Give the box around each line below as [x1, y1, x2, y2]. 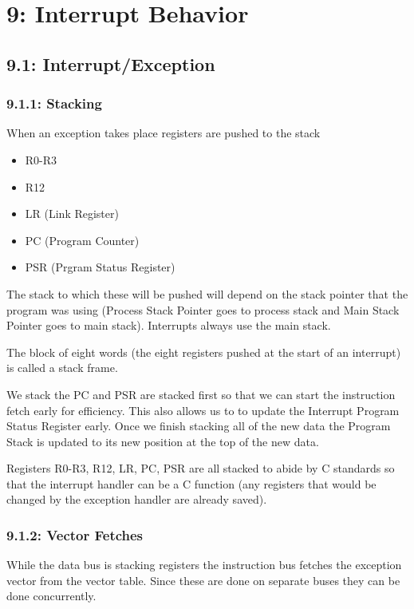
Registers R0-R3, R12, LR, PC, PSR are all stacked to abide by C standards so [6, 460, 395, 477]
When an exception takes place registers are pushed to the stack [6, 125, 321, 141]
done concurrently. [6, 587, 97, 604]
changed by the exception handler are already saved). [6, 491, 267, 508]
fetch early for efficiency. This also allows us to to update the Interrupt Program [6, 401, 400, 418]
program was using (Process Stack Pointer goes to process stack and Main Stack [6, 301, 400, 318]
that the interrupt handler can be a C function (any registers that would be [6, 475, 377, 492]
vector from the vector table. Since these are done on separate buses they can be [6, 571, 400, 588]
